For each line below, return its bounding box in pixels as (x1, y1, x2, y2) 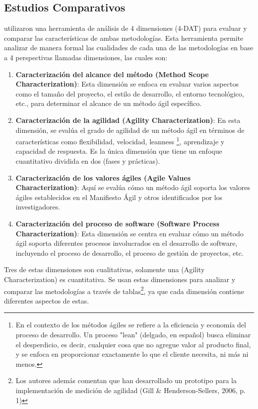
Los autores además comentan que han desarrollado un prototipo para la (15, 375, 237, 386)
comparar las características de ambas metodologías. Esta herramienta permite (4, 32, 244, 43)
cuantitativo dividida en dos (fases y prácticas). (15, 155, 160, 166)
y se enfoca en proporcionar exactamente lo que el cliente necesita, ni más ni (15, 349, 249, 359)
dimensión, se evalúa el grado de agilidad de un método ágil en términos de (15, 124, 245, 135)
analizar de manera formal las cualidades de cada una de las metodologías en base (4, 42, 254, 53)
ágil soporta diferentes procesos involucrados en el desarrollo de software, (15, 238, 238, 248)
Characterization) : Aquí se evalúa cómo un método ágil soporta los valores (15, 182, 250, 193)
